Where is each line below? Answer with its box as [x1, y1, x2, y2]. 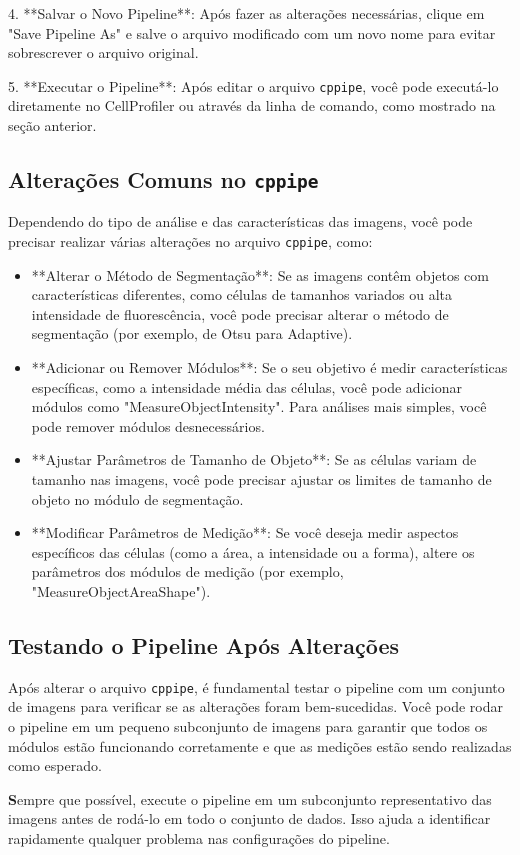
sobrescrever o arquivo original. [8, 42, 199, 63]
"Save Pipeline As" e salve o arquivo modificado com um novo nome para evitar [8, 22, 496, 43]
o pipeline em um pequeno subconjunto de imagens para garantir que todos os [8, 716, 488, 737]
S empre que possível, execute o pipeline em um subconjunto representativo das [8, 788, 492, 809]
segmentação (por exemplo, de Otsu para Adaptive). [31, 323, 353, 344]
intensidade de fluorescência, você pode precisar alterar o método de [31, 303, 449, 324]
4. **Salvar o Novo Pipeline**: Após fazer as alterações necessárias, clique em [8, 3, 485, 23]
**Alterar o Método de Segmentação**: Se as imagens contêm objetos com [31, 264, 489, 285]
